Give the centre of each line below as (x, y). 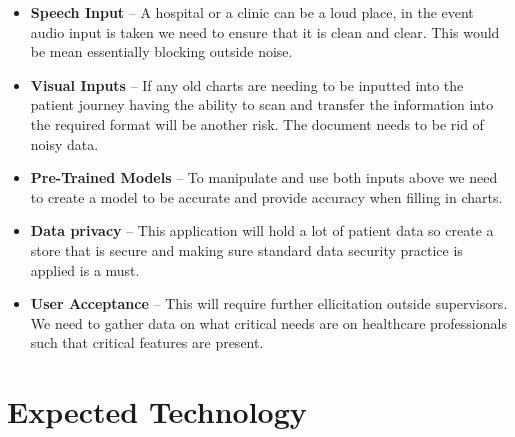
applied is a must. (85, 269)
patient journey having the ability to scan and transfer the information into (262, 104)
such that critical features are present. (147, 342)
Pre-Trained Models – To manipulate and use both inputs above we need (264, 177)
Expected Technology (157, 411)
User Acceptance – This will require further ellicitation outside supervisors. (269, 303)
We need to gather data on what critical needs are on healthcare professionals (268, 322)
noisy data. (64, 143)
